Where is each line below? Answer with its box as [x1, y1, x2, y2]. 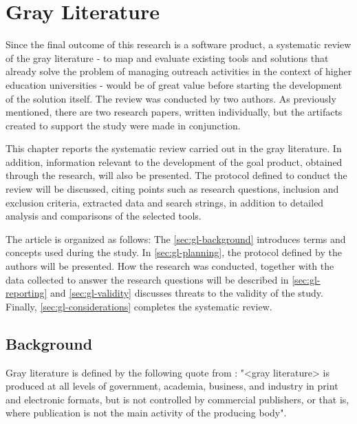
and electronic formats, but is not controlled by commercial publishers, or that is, [6, 392, 349, 406]
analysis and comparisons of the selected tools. [6, 209, 202, 223]
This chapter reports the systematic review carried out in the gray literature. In [6, 141, 342, 156]
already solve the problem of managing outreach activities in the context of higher [6, 64, 352, 78]
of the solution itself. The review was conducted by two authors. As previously [6, 91, 336, 105]
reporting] [6, 286, 47, 300]
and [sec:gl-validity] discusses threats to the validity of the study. [50, 286, 323, 300]
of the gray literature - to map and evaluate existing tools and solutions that [6, 50, 329, 65]
